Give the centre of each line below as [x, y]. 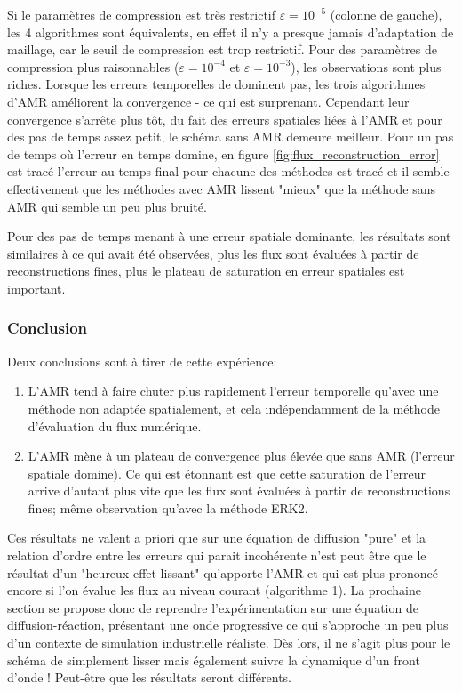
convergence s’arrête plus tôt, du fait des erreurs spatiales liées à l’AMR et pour [225, 119]
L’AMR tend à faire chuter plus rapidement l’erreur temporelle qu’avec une [233, 391]
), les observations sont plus [366, 66]
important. [36, 288]
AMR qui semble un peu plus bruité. [107, 206]
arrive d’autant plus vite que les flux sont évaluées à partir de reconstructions [239, 491]
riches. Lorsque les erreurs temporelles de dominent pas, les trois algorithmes [216, 84]
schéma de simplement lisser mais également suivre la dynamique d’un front [214, 660]
